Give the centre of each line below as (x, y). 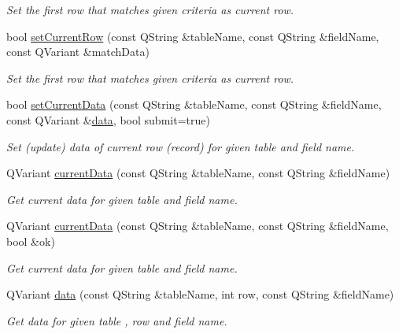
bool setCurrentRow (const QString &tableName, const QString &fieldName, (193, 36)
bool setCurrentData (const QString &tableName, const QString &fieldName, (194, 104)
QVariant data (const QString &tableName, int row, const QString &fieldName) (200, 294)
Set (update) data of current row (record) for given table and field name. (181, 146)
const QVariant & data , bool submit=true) (108, 119)
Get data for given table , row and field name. (117, 320)
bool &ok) (31, 241)
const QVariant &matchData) (78, 52)
